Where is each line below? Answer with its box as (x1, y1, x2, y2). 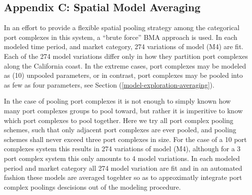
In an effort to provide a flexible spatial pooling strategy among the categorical (4, 22, 240, 33)
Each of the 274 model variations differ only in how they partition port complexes (4, 51, 248, 61)
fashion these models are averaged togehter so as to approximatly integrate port (4, 172, 242, 182)
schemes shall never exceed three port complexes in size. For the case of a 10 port (4, 134, 247, 144)
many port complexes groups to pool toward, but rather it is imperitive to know (4, 105, 243, 115)
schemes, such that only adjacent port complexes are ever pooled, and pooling (4, 124, 236, 135)
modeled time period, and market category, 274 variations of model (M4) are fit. (4, 41, 244, 52)
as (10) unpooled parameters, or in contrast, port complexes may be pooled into (4, 70, 243, 80)
